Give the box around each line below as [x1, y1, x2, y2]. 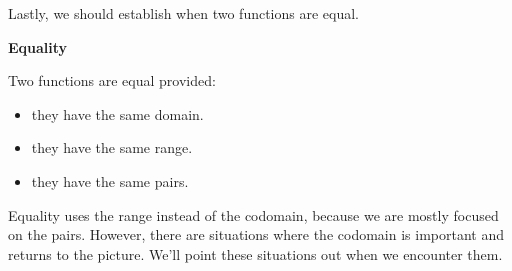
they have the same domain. [31, 103, 204, 124]
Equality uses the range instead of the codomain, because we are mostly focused [8, 204, 499, 225]
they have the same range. [31, 137, 193, 158]
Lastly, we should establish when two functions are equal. [8, 3, 360, 23]
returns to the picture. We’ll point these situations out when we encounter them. [8, 243, 503, 264]
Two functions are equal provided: [8, 70, 216, 91]
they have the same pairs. [31, 170, 189, 191]
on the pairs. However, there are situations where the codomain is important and [8, 224, 504, 245]
